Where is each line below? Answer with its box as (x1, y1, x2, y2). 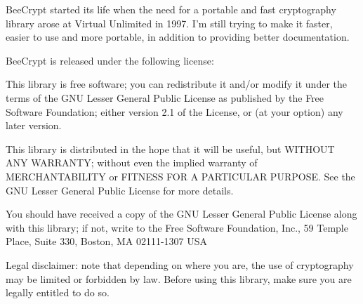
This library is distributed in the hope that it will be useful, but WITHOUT (6, 141, 335, 156)
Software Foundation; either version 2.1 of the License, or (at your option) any (6, 104, 343, 119)
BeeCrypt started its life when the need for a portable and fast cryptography (6, 2, 336, 16)
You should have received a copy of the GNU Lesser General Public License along (6, 206, 357, 221)
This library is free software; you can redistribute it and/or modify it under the (6, 77, 347, 91)
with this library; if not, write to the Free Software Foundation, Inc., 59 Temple (6, 220, 348, 234)
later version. (6, 118, 62, 133)
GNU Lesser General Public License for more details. (6, 183, 234, 197)
